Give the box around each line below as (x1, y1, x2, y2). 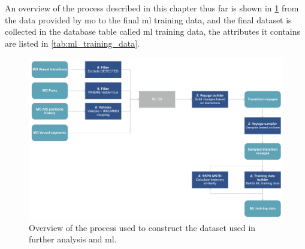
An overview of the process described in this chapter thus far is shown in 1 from (5, 2, 299, 14)
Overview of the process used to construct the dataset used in (29, 221, 256, 233)
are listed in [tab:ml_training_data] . (5, 37, 140, 49)
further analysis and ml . (29, 233, 117, 245)
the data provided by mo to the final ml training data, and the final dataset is (5, 13, 292, 26)
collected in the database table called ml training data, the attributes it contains (5, 25, 301, 38)
